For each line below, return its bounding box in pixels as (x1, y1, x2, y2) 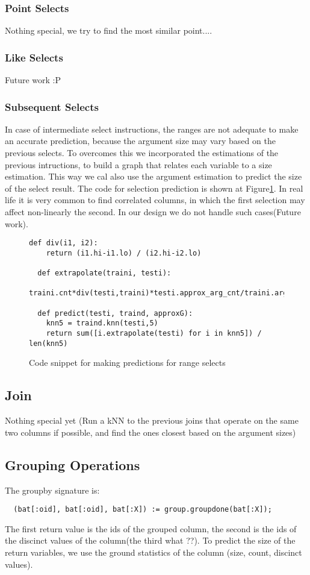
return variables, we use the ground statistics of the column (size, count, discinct (5, 546, 302, 559)
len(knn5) (29, 339, 68, 348)
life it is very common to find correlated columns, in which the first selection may (5, 193, 305, 206)
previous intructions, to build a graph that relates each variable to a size (5, 158, 272, 171)
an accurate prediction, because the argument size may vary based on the (5, 134, 276, 147)
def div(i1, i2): (29, 239, 98, 248)
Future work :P (5, 74, 61, 86)
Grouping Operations (5, 455, 140, 474)
